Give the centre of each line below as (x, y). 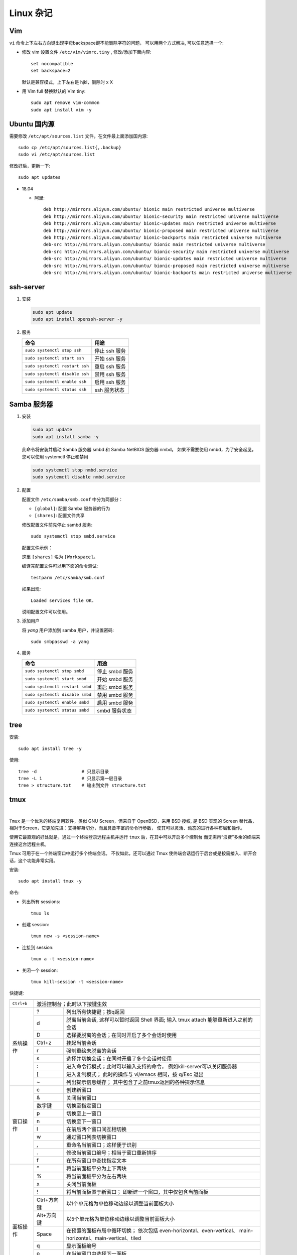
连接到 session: (38, 947)
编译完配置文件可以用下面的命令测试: (60, 566)
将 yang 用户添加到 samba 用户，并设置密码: (68, 630)
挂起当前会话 (81, 1043)
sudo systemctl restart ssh (57, 366)
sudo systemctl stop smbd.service (73, 536)
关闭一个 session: (40, 970)
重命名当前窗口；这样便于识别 (101, 1145)
